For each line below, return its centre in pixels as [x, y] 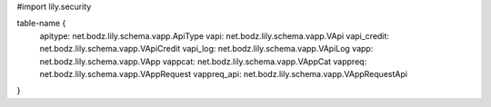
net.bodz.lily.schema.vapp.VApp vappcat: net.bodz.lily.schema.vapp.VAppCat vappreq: [203, 61]
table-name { [41, 24]
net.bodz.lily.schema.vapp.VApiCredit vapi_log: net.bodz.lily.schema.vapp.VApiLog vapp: [206, 49]
